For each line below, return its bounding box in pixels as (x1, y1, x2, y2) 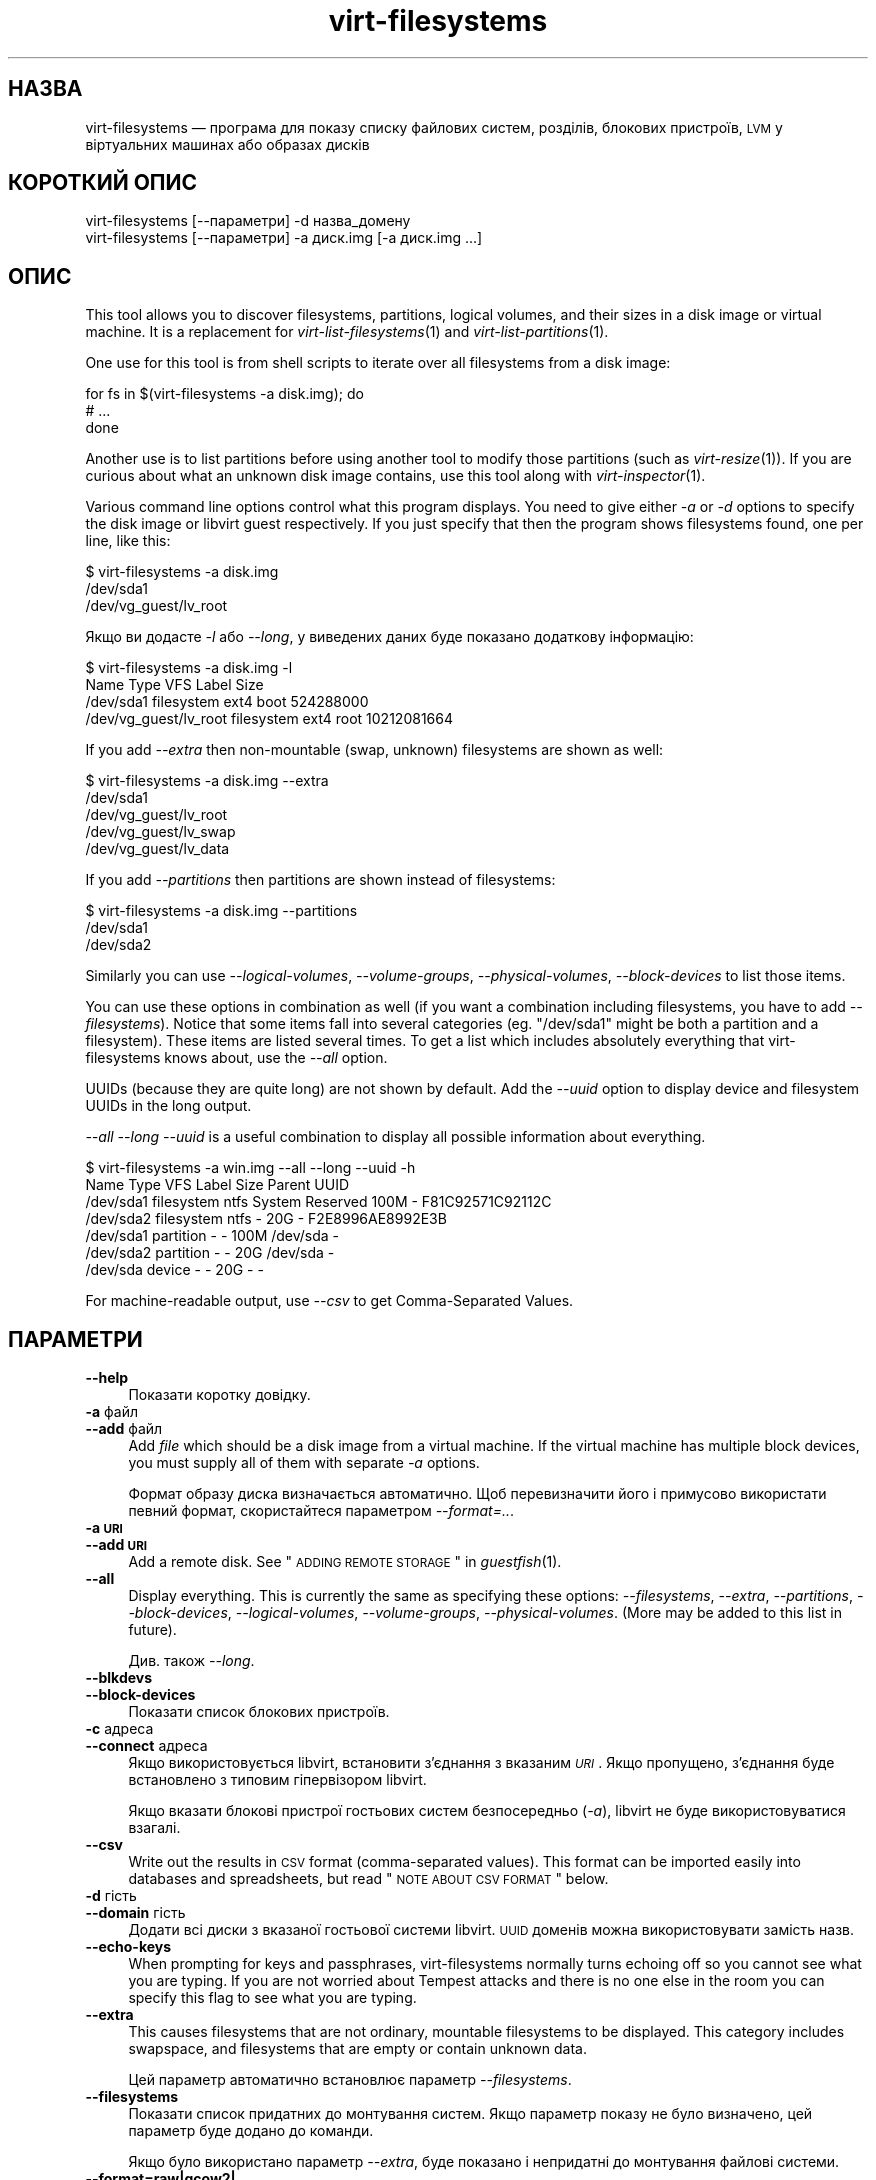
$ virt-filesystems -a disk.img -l (85, 659, 293, 677)
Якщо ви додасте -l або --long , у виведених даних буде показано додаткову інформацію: (85, 628, 694, 646)
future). (128, 1621, 177, 1639)
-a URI (85, 1519, 123, 1537)
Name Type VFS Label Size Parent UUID (85, 1176, 350, 1194)
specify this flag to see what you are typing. (128, 1989, 417, 2007)
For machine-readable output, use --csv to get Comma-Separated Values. (85, 1292, 574, 1310)
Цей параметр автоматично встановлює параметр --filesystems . (128, 2071, 572, 2089)
